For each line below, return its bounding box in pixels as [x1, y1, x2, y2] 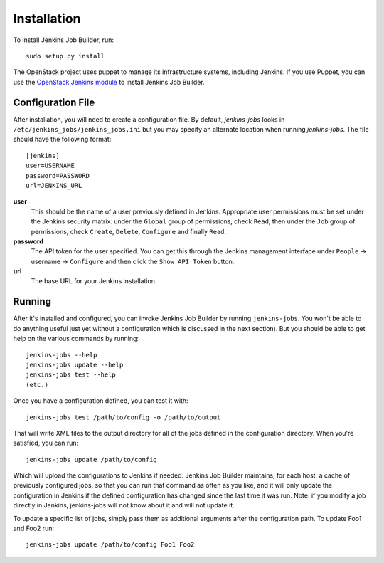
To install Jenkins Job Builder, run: [13, 36, 114, 44]
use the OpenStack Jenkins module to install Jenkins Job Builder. [13, 78, 206, 86]
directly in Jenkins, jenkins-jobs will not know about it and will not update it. [13, 501, 235, 510]
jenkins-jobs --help [26, 351, 97, 359]
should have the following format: [13, 135, 112, 144]
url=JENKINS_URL [26, 181, 82, 189]
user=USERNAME [26, 162, 75, 170]
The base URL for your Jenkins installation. [31, 277, 157, 285]
